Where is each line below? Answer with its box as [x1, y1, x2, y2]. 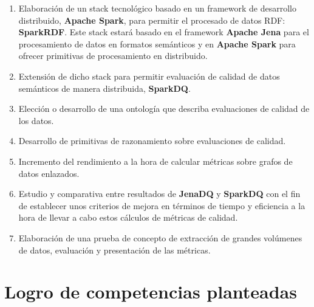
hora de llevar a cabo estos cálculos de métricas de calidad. [18, 211, 238, 224]
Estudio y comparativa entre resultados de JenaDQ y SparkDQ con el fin [18, 187, 301, 200]
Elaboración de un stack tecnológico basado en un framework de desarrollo [18, 2, 296, 14]
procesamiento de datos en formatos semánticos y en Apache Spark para [18, 37, 296, 50]
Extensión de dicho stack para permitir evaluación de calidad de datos [18, 69, 280, 82]
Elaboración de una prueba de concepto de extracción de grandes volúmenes [18, 231, 302, 244]
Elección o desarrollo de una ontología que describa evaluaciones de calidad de [18, 102, 310, 115]
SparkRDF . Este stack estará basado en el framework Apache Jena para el [18, 26, 309, 38]
